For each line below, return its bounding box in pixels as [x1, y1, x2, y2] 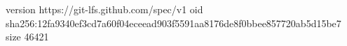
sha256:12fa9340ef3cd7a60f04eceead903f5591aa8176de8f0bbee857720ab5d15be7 [6, 15, 341, 30]
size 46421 [6, 29, 49, 44]
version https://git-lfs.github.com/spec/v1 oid [6, 2, 203, 16]
